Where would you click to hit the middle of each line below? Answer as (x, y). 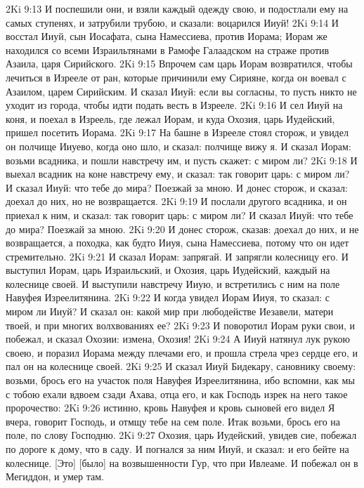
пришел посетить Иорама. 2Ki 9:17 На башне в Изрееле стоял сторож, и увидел (177, 132)
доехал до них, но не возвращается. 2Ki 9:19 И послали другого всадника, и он (176, 201)
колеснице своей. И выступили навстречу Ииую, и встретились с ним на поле (173, 283)
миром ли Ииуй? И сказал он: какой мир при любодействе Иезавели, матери (170, 311)
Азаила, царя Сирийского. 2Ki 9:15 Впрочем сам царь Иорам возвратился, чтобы (179, 64)
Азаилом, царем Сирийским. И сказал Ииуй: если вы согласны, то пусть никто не (181, 91)
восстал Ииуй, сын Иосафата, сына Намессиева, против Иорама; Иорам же (167, 36)
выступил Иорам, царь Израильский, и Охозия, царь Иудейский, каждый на (168, 270)
